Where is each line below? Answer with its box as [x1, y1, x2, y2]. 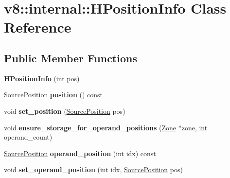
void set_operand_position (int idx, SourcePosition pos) [4, 164, 183, 175]
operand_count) [4, 132, 53, 142]
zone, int [181, 122, 208, 132]
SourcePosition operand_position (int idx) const [4, 148, 156, 158]
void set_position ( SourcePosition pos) [4, 106, 125, 116]
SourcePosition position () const [4, 89, 103, 100]
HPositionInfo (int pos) [4, 73, 80, 83]
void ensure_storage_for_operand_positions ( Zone [4, 122, 176, 132]
